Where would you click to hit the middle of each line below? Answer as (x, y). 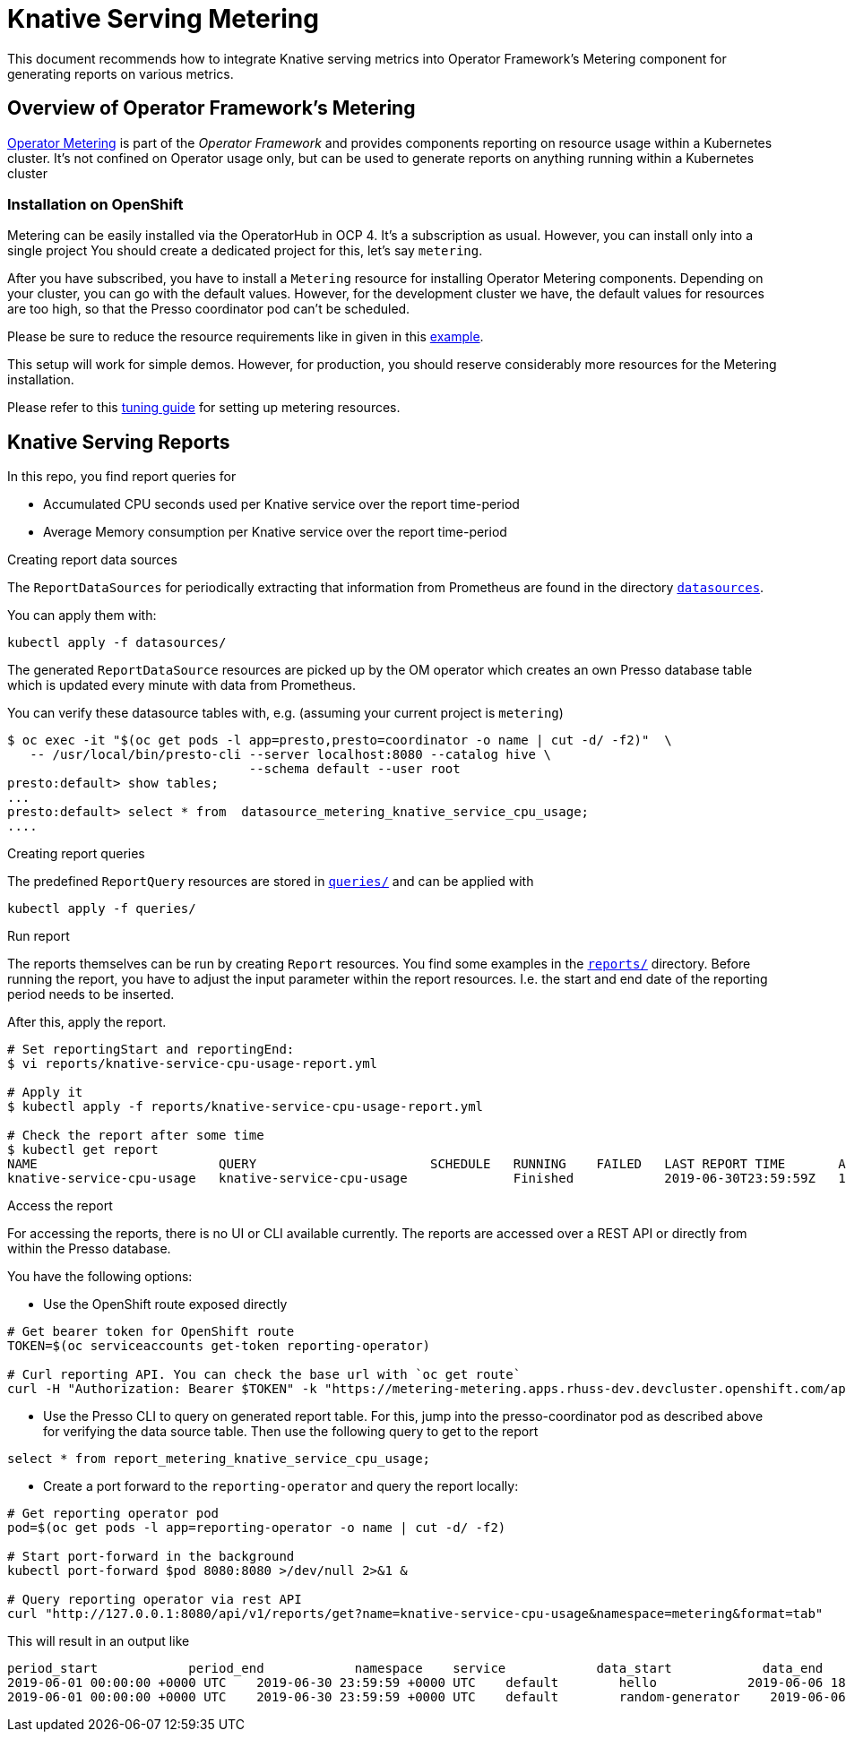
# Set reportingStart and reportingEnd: (151, 1050)
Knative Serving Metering (163, 19)
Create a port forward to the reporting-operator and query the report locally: (281, 1486)
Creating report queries (76, 854)
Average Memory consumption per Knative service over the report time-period (275, 532)
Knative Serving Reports (119, 442)
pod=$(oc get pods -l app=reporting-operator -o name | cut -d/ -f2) (257, 1528)
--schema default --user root (354, 769)
